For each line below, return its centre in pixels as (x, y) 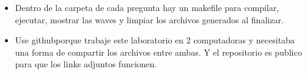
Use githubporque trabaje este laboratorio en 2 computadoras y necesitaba (155, 40)
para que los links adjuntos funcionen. (86, 64)
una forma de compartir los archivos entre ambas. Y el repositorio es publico (158, 52)
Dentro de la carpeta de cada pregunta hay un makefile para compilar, (147, 7)
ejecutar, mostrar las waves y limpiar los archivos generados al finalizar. (149, 19)
